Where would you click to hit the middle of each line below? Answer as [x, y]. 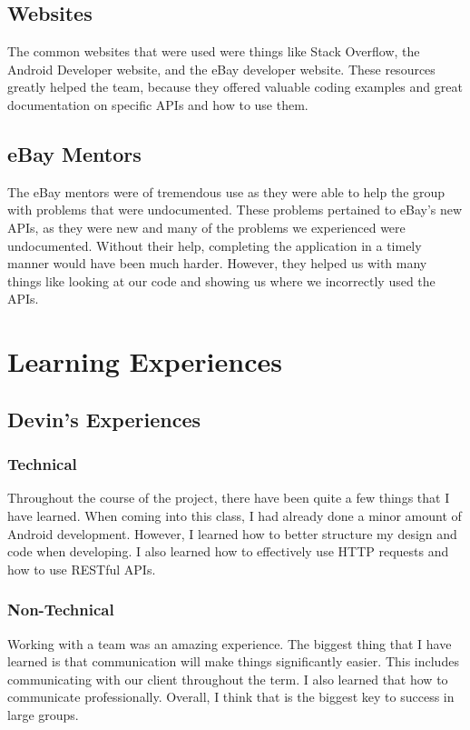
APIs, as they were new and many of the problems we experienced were [206, 227]
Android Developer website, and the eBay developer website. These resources [221, 69]
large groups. [43, 714]
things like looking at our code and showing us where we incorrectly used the [221, 280]
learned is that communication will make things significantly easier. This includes [233, 661]
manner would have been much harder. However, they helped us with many [217, 263]
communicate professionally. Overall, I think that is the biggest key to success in [231, 697]
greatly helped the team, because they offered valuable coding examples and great [235, 87]
